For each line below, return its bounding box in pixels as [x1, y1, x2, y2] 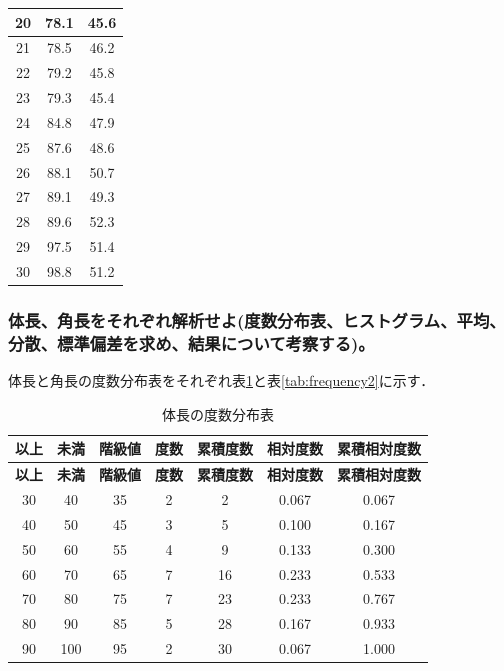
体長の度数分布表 [162, 403, 274, 424]
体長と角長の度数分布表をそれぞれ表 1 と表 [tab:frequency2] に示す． [8, 370, 435, 391]
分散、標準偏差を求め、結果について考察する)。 [8, 330, 375, 355]
